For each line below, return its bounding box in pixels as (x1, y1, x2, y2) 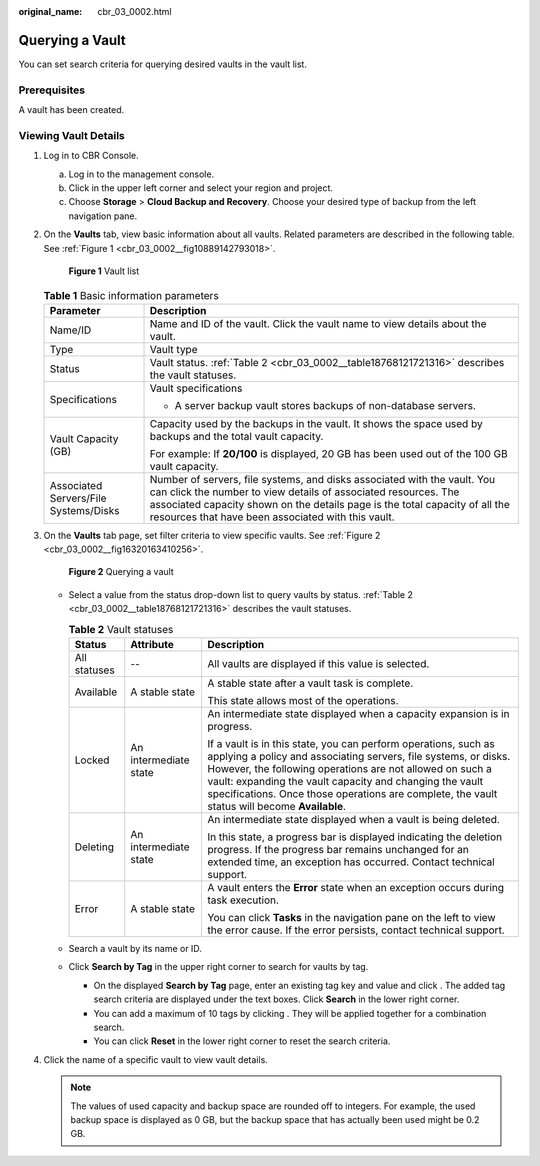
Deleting (74, 840, 115, 854)
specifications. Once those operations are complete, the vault (207, 787, 498, 801)
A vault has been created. (18, 104, 125, 116)
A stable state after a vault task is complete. (207, 676, 414, 690)
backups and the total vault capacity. (149, 429, 324, 443)
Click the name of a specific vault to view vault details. (43, 1053, 269, 1065)
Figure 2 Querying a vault (68, 566, 174, 578)
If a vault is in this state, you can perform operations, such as (207, 737, 495, 751)
